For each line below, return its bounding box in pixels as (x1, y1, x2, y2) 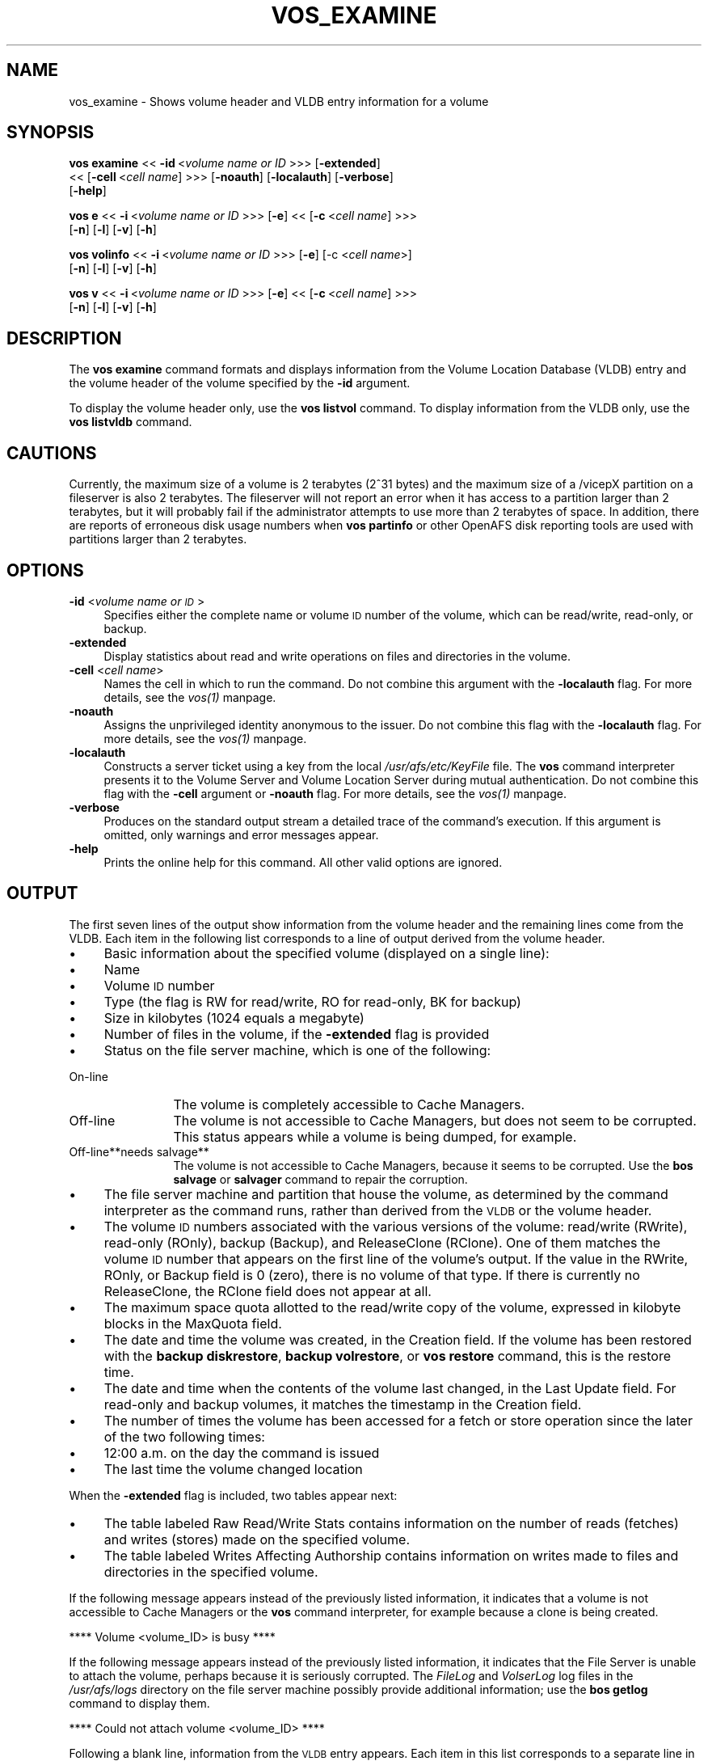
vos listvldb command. (69, 415, 192, 429)
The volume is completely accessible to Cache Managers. (173, 1096, 525, 1113)
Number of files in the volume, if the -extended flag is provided (103, 1025, 490, 1042)
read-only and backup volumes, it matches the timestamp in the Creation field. (103, 1396, 582, 1413)
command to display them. (69, 1696, 210, 1710)
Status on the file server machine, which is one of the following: (103, 1041, 491, 1058)
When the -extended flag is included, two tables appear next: (69, 1488, 398, 1502)
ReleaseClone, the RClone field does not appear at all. (103, 1282, 432, 1299)
